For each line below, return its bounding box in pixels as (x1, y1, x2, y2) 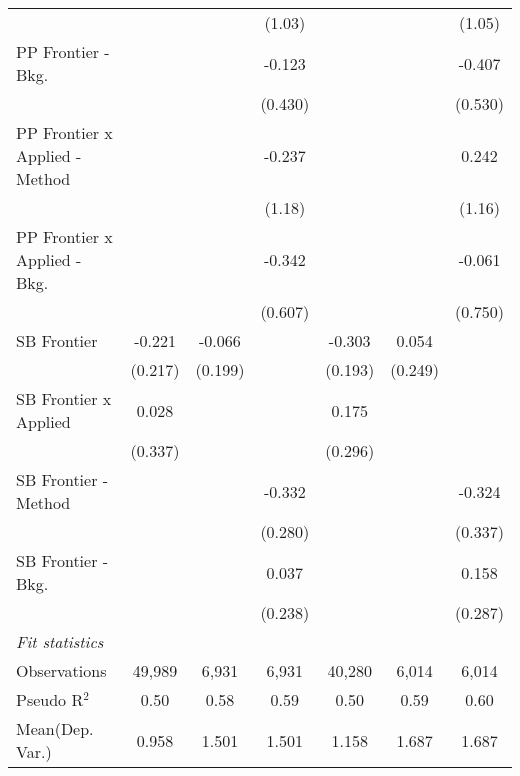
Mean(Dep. (16, 717, 94, 740)
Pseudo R (16, 688, 84, 711)
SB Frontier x (16, 387, 112, 410)
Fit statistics (16, 630, 104, 653)
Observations (16, 659, 107, 682)
